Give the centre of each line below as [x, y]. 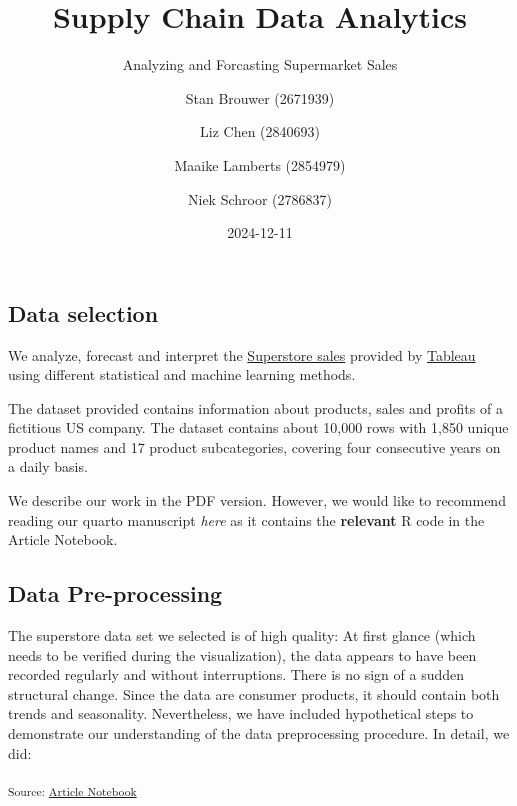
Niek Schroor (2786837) [260, 198]
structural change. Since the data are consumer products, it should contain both [254, 693]
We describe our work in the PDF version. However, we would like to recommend [257, 500]
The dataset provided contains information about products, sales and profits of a [255, 407]
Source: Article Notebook [72, 791]
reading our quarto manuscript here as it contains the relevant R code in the [246, 519]
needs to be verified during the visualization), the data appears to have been [242, 654]
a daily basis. [48, 466]
